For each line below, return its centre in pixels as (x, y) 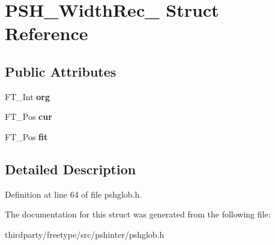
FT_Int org (28, 96)
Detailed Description (71, 169)
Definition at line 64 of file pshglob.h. (74, 194)
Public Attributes (61, 71)
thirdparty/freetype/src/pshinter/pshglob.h (85, 234)
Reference (47, 33)
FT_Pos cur (29, 117)
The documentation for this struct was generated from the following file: (138, 214)
